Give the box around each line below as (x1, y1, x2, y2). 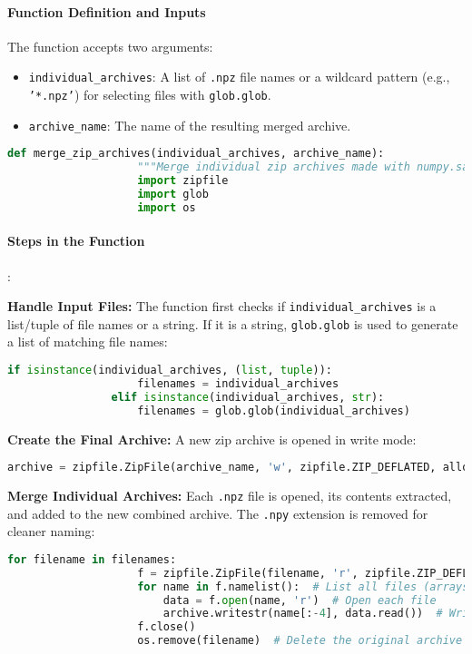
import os (137, 200, 196, 214)
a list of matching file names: (7, 332, 168, 351)
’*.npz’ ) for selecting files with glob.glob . (28, 85, 271, 104)
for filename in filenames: (7, 552, 177, 566)
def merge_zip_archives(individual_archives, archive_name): (7, 147, 385, 161)
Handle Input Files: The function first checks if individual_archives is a (7, 297, 437, 316)
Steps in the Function (7, 231, 145, 250)
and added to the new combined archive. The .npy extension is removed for (7, 503, 428, 522)
